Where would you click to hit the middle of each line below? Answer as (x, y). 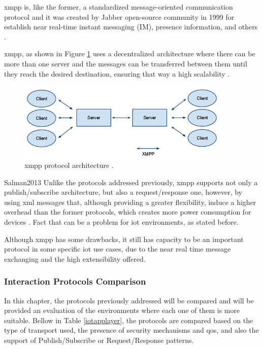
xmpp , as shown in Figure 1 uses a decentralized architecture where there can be (130, 54)
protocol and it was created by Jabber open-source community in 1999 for (119, 16)
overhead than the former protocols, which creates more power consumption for (128, 212)
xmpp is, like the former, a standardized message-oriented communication (119, 7)
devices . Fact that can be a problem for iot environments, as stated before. (121, 221)
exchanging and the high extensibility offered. (75, 258)
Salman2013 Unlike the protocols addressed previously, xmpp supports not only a (131, 182)
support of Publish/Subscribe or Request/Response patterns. (99, 340)
